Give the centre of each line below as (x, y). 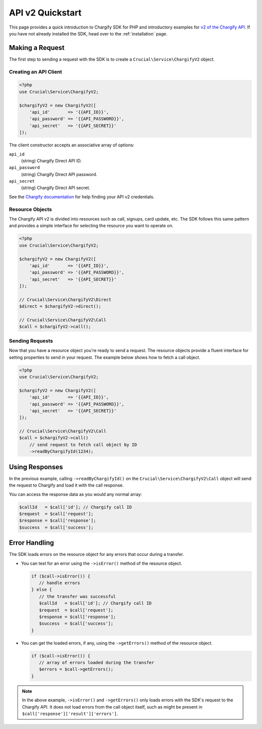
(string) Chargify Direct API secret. (56, 188)
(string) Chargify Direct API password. (59, 174)
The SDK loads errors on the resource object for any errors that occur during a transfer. (97, 555)
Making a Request (37, 48)
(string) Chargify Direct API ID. (51, 160)
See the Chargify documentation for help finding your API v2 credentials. (82, 197)
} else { (42, 590)
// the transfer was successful (77, 596)
